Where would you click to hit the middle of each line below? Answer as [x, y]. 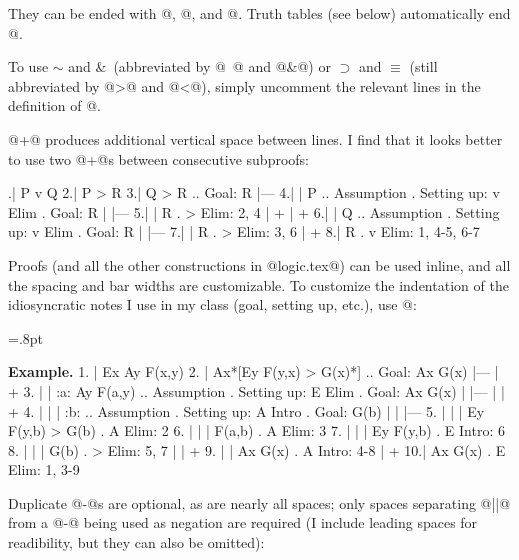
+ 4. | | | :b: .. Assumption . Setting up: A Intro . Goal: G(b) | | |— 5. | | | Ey [246, 410]
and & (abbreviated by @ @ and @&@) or [199, 66]
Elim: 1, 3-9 [44, 469]
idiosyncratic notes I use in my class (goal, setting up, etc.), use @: [212, 304]
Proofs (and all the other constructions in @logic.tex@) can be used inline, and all [259, 264]
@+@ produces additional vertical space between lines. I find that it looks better [255, 138]
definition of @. [54, 105]
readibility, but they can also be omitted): [136, 542]
